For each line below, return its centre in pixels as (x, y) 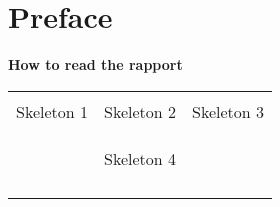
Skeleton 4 (140, 158)
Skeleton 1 (52, 111)
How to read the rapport (95, 64)
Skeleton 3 (228, 111)
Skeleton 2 (140, 111)
